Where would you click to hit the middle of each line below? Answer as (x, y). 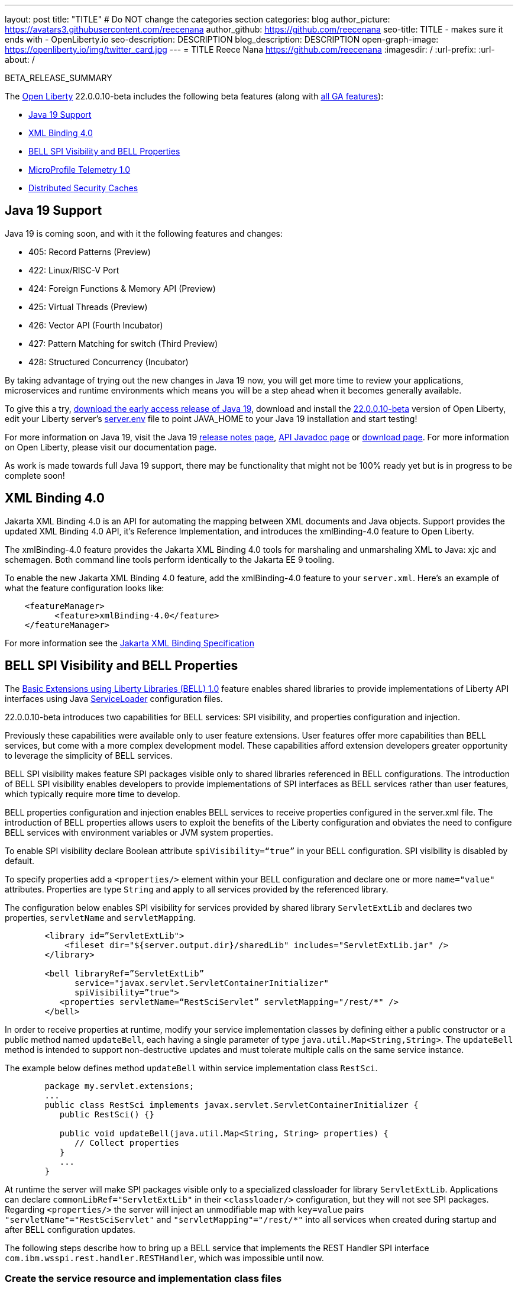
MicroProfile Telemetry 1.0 (80, 170)
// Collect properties (127, 1143)
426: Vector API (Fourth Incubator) (96, 325)
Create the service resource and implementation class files (143, 1278)
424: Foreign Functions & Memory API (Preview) (122, 288)
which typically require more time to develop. (93, 794)
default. (20, 861)
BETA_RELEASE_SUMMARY (59, 78)
